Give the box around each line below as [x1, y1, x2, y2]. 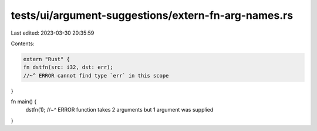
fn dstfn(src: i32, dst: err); [23, 64, 114, 70]
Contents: [11, 40, 35, 47]
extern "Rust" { [23, 56, 70, 62]
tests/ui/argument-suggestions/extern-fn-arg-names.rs [11, 9, 294, 22]
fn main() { [11, 98, 37, 105]
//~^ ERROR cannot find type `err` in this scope [23, 72, 169, 79]
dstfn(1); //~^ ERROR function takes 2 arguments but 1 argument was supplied [25, 106, 214, 113]
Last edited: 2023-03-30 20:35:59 [11, 29, 95, 36]
